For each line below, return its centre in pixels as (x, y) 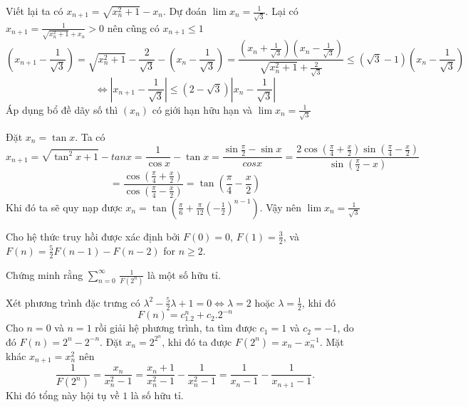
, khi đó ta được (197, 341)
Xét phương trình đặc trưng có (73, 302)
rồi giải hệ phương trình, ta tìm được (176, 328)
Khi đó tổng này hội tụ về (63, 395)
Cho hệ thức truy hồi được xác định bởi (93, 236)
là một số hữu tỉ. (184, 274)
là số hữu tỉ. (157, 395)
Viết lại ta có (35, 11)
